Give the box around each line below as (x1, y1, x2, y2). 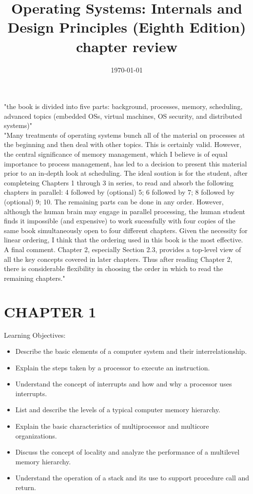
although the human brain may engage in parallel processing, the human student (4, 206, 246, 216)
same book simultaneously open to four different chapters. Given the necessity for (4, 225, 248, 235)
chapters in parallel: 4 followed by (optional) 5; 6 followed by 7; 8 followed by (4, 187, 235, 197)
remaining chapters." (4, 273, 65, 283)
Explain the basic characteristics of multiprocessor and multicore (15, 421, 209, 431)
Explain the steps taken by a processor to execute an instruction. (15, 362, 210, 372)
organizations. (15, 430, 57, 440)
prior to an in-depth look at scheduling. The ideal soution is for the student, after (4, 168, 248, 178)
